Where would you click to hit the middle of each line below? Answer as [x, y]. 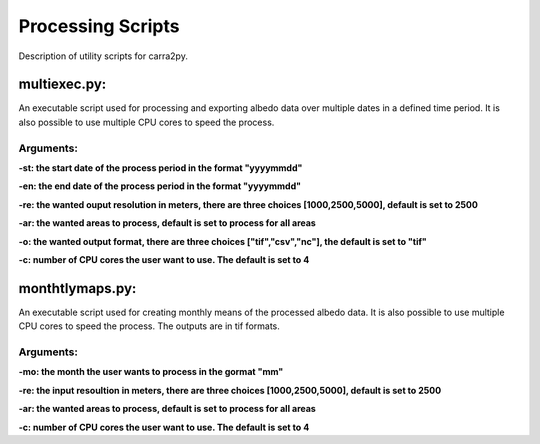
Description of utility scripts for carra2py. [103, 56]
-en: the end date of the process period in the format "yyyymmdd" [160, 186]
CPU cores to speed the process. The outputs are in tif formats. [149, 326]
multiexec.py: [62, 84]
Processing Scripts [99, 26]
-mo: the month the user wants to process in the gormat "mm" [151, 372]
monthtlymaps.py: [77, 288]
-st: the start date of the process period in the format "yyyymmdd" [160, 167]
